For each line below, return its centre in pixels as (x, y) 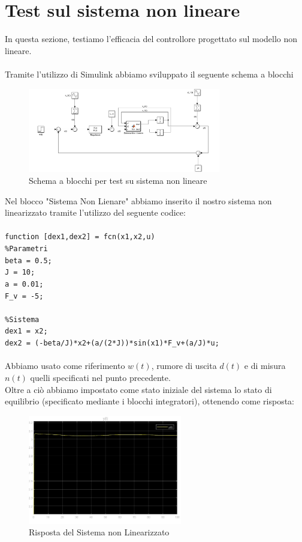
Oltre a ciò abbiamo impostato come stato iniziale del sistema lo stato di (138, 389)
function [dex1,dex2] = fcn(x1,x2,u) (80, 237)
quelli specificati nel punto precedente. (100, 377)
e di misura (265, 366)
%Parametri (26, 248)
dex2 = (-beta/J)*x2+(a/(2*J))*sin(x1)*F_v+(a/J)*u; (112, 343)
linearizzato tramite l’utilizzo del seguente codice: (95, 212)
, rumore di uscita (184, 366)
